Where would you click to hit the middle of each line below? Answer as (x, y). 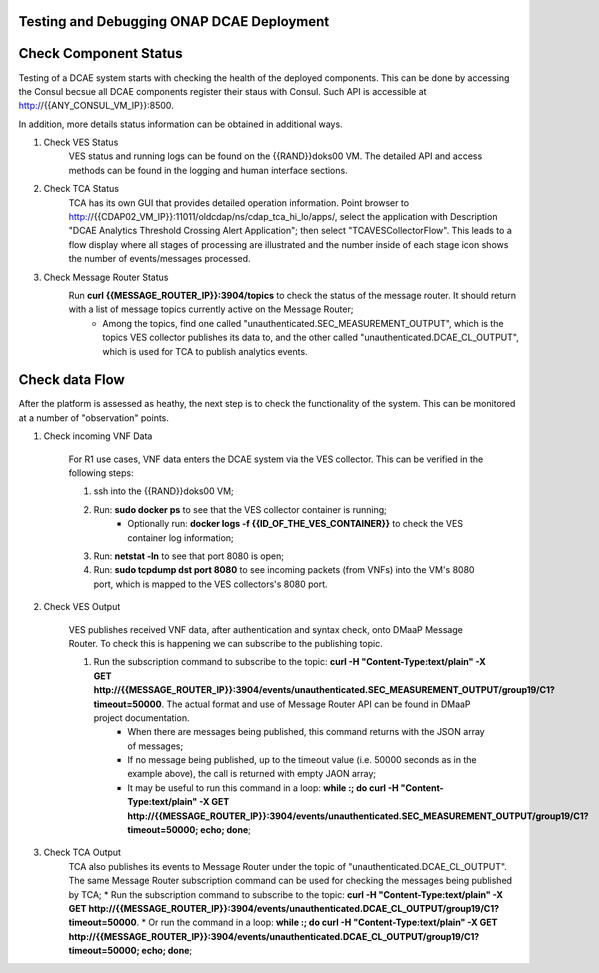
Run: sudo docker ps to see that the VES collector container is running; (240, 509)
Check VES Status (81, 142)
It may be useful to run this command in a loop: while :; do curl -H (263, 787)
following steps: (101, 473)
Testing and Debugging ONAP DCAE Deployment (174, 21)
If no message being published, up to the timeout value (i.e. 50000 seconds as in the (302, 760)
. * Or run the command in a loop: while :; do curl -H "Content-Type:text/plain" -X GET (317, 922)
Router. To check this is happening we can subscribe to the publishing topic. (226, 643)
